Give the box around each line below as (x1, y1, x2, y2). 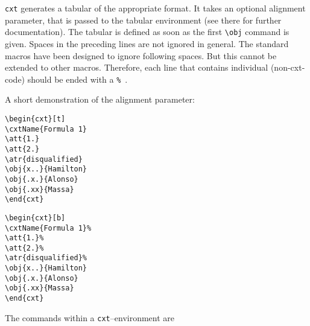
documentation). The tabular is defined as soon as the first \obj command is (5, 25, 289, 38)
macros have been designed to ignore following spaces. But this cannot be (5, 49, 277, 62)
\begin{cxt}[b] (5, 213, 66, 222)
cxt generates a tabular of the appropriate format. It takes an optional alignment (5, 2, 306, 14)
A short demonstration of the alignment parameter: (5, 93, 195, 106)
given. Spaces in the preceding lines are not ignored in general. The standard (5, 37, 289, 50)
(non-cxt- (270, 61, 305, 74)
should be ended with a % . (27, 72, 128, 85)
